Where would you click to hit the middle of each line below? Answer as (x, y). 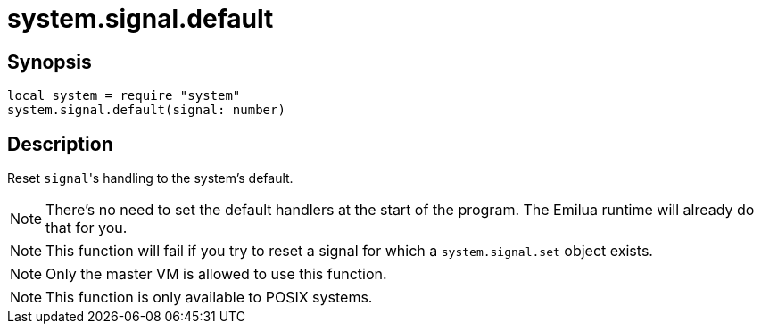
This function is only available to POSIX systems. (209, 298)
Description (60, 144)
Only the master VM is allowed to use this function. (216, 274)
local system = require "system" (124, 96)
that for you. (87, 228)
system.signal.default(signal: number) (146, 110)
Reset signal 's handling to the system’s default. (150, 178)
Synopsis (50, 62)
